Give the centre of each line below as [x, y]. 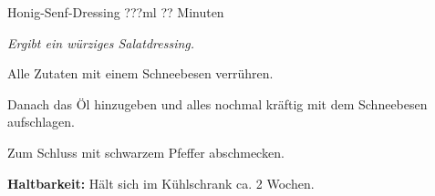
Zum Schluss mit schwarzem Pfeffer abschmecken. [146, 152]
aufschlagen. [41, 122]
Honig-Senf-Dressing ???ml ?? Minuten [116, 12]
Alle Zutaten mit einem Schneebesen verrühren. [140, 73]
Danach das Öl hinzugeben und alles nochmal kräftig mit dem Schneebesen [217, 103]
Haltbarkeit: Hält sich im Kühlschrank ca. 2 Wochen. [161, 183]
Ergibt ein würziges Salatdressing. [101, 42]
